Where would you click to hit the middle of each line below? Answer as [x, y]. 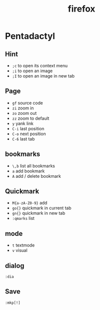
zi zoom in [23, 108]
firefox [82, 9]
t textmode [23, 245]
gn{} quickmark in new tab [39, 213]
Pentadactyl [30, 36]
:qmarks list [23, 218]
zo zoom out [24, 113]
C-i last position [28, 128]
